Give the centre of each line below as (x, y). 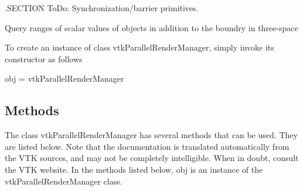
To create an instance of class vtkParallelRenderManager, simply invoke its (139, 47)
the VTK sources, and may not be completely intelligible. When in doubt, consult (152, 158)
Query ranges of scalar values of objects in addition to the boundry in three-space (151, 27)
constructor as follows (44, 58)
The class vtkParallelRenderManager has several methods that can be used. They (151, 135)
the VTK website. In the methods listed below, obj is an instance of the (134, 169)
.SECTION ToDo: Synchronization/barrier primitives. (102, 8)
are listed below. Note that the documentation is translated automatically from (147, 146)
